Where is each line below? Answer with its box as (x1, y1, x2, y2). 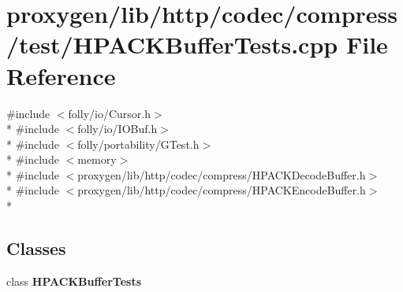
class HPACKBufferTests (6, 272, 142, 289)
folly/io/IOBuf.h (77, 120, 158, 137)
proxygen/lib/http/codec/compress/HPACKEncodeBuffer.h (77, 182, 366, 198)
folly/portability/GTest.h (77, 135, 200, 152)
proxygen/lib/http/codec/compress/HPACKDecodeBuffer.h (77, 166, 366, 183)
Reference (6, 59, 116, 91)
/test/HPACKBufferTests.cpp (6, 28, 338, 61)
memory (77, 151, 117, 168)
